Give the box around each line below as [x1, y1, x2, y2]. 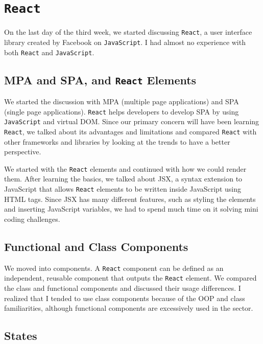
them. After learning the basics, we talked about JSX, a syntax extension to [4, 173, 243, 184]
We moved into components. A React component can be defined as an [4, 262, 224, 273]
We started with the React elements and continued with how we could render [4, 163, 247, 174]
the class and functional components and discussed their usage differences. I [4, 282, 241, 293]
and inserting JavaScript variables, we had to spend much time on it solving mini [4, 203, 258, 214]
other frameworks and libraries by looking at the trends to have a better [4, 136, 230, 147]
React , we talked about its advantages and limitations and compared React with [4, 126, 257, 136]
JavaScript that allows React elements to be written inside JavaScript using [4, 184, 241, 194]
